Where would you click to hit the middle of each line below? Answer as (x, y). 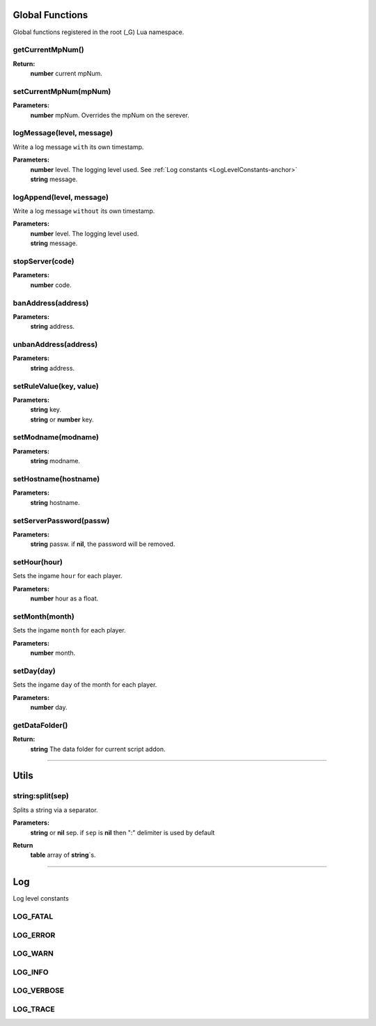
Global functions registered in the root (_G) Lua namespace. (99, 32)
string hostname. (55, 502)
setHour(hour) (38, 562)
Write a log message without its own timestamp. (84, 211)
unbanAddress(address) (55, 345)
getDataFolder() (40, 725)
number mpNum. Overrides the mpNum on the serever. (110, 115)
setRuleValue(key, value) (56, 386)
